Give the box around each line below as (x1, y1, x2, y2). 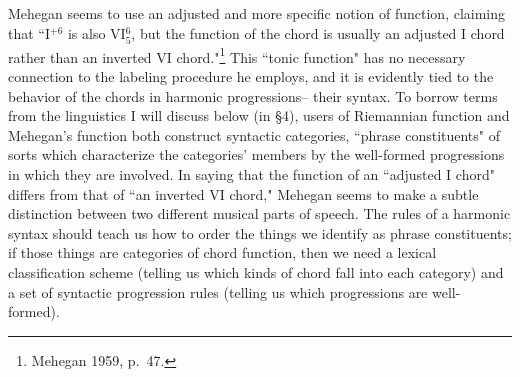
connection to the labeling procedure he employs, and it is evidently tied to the (8, 66, 494, 86)
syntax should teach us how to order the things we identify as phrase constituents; (8, 222, 512, 243)
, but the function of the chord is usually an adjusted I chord (131, 22, 505, 43)
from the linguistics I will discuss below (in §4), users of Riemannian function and (8, 105, 510, 126)
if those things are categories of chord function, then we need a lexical (8, 242, 437, 263)
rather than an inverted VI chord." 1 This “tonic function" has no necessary (8, 43, 466, 67)
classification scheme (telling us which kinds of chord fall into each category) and (8, 261, 504, 282)
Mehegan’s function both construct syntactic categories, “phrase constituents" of (8, 124, 500, 145)
